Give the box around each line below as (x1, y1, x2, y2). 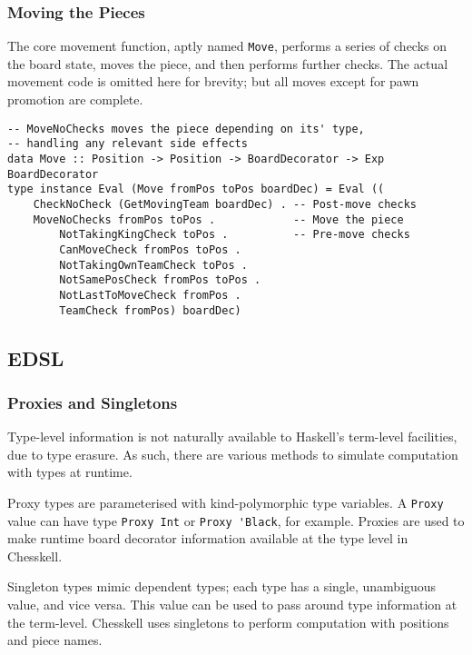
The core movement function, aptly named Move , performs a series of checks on (7, 36, 447, 55)
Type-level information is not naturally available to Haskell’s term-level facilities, (7, 427, 457, 446)
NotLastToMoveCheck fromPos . (59, 288, 241, 302)
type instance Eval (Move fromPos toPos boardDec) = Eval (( (7, 183, 385, 196)
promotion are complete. (7, 90, 143, 109)
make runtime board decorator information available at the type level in (7, 529, 408, 548)
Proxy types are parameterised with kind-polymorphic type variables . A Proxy (7, 492, 444, 511)
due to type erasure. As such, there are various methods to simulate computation (7, 444, 458, 463)
